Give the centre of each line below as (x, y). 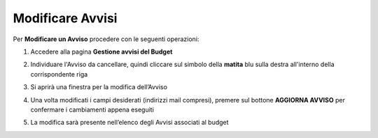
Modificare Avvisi (65, 18)
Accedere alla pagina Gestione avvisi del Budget (101, 52)
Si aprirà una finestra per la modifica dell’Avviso (99, 87)
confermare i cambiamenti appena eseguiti (92, 109)
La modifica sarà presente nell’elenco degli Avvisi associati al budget (129, 123)
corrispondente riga (59, 74)
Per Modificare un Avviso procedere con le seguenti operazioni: (106, 39)
